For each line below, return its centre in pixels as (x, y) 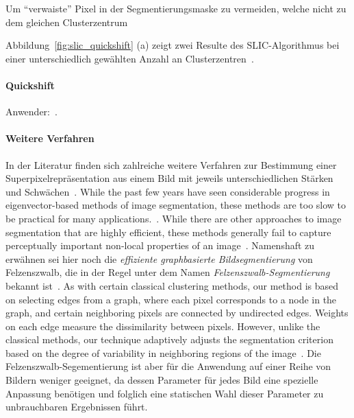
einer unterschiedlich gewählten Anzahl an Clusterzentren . (130, 58)
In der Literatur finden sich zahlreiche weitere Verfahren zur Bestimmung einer (171, 164)
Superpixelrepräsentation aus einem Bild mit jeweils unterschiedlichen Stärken (169, 178)
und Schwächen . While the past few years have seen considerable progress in (168, 191)
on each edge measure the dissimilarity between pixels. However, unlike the (163, 326)
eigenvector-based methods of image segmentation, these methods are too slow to (176, 205)
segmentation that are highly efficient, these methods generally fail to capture (168, 232)
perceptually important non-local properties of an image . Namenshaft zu (160, 245)
